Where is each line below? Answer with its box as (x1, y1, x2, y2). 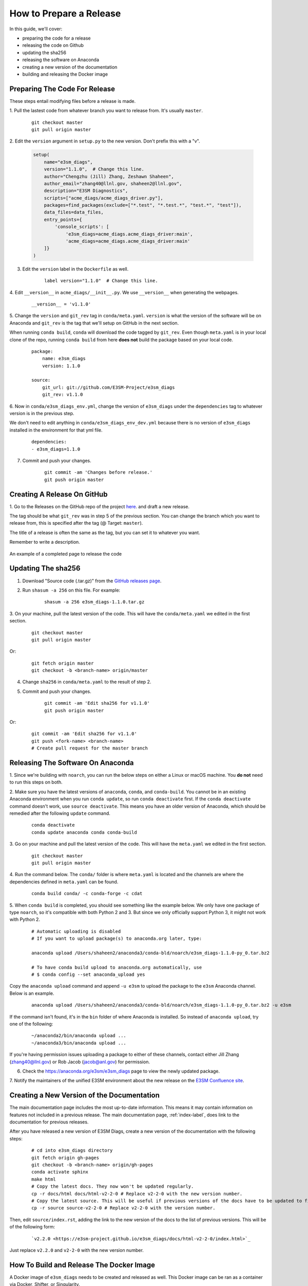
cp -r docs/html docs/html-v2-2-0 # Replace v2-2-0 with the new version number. (31, 1191, 243, 1196)
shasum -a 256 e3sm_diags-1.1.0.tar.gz (44, 599, 145, 605)
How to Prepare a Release (9, 8, 121, 19)
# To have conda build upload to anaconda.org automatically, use (31, 964, 202, 970)
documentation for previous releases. (9, 1119, 89, 1125)
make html (31, 1176, 56, 1182)
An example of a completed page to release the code (9, 550, 122, 557)
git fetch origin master (31, 660, 94, 666)
